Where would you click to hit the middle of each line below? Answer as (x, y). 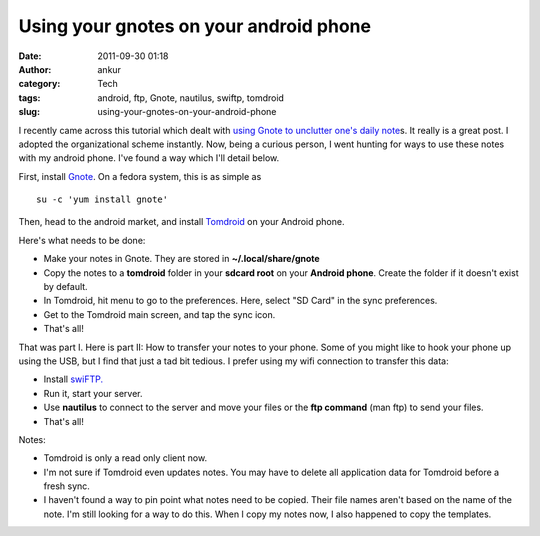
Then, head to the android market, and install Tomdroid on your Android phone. (181, 222)
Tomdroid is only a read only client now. (125, 458)
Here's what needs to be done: (82, 240)
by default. (66, 287)
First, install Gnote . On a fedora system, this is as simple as (140, 176)
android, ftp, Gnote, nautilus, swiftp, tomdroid (191, 97)
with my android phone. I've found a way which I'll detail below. (149, 158)
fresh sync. (66, 486)
